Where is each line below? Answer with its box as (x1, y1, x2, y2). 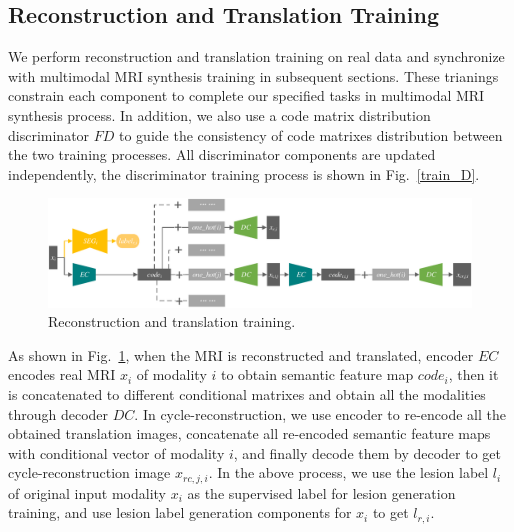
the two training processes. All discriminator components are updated (8, 144, 436, 165)
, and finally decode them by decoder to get (233, 442, 501, 463)
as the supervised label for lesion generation (187, 482, 456, 503)
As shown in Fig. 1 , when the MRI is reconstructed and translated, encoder (8, 344, 474, 365)
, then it (448, 364, 499, 385)
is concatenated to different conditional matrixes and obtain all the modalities (8, 384, 486, 405)
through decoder (8, 403, 109, 424)
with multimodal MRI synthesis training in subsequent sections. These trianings (8, 65, 499, 86)
